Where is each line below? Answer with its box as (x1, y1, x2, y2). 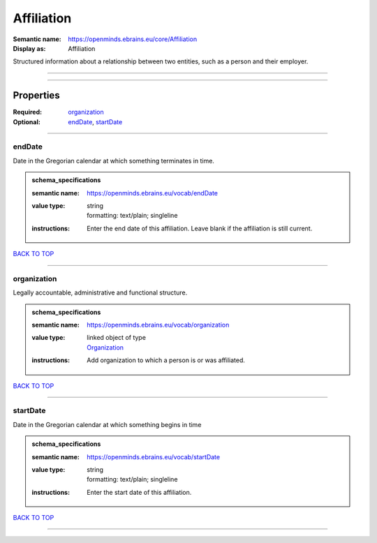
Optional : (13, 117, 41, 126)
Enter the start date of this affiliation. (87, 488, 192, 496)
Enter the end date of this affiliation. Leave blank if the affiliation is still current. (87, 224, 313, 232)
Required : (13, 108, 42, 117)
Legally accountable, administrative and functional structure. (13, 288, 188, 297)
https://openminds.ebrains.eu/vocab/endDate (87, 188, 218, 197)
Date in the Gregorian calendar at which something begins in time (13, 420, 202, 429)
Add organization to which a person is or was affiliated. (87, 356, 246, 364)
